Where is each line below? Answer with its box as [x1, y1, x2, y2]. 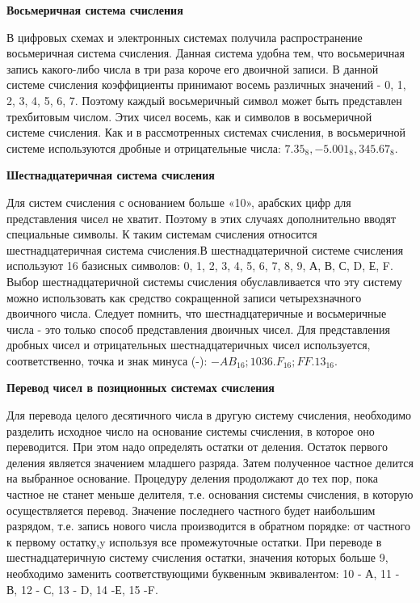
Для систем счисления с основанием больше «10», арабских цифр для [6, 193, 351, 210]
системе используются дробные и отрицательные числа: [6, 139, 281, 156]
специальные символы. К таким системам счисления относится [6, 226, 317, 242]
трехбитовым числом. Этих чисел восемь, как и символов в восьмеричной [6, 108, 372, 124]
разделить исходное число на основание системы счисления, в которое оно [6, 422, 375, 439]
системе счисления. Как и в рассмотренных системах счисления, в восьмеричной [6, 124, 406, 141]
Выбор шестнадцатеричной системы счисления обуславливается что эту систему [6, 272, 402, 289]
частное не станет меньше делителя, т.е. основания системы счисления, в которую [6, 486, 414, 503]
